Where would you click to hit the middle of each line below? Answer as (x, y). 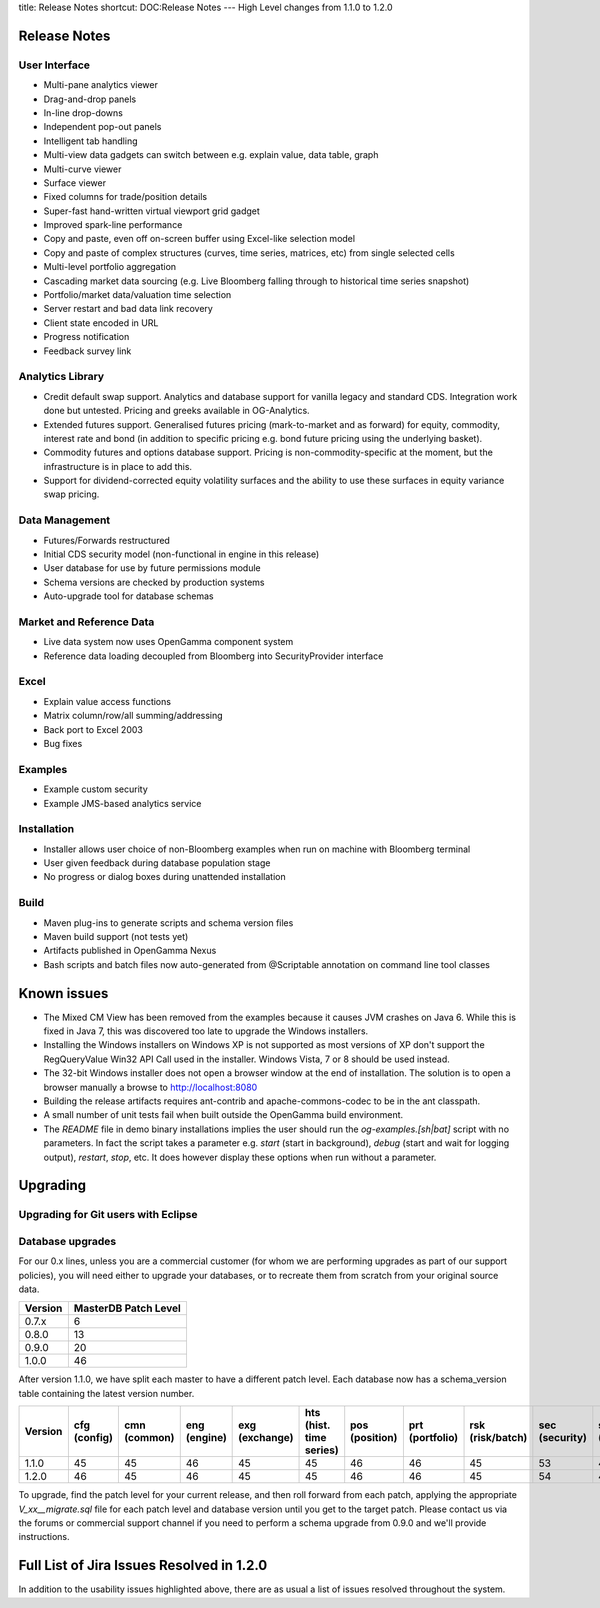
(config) (93, 1438)
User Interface (54, 65)
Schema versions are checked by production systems (154, 582)
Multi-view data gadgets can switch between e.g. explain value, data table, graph (211, 155)
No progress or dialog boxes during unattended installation (164, 877)
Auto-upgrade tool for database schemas (128, 596)
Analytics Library (61, 377)
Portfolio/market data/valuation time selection (137, 295)
